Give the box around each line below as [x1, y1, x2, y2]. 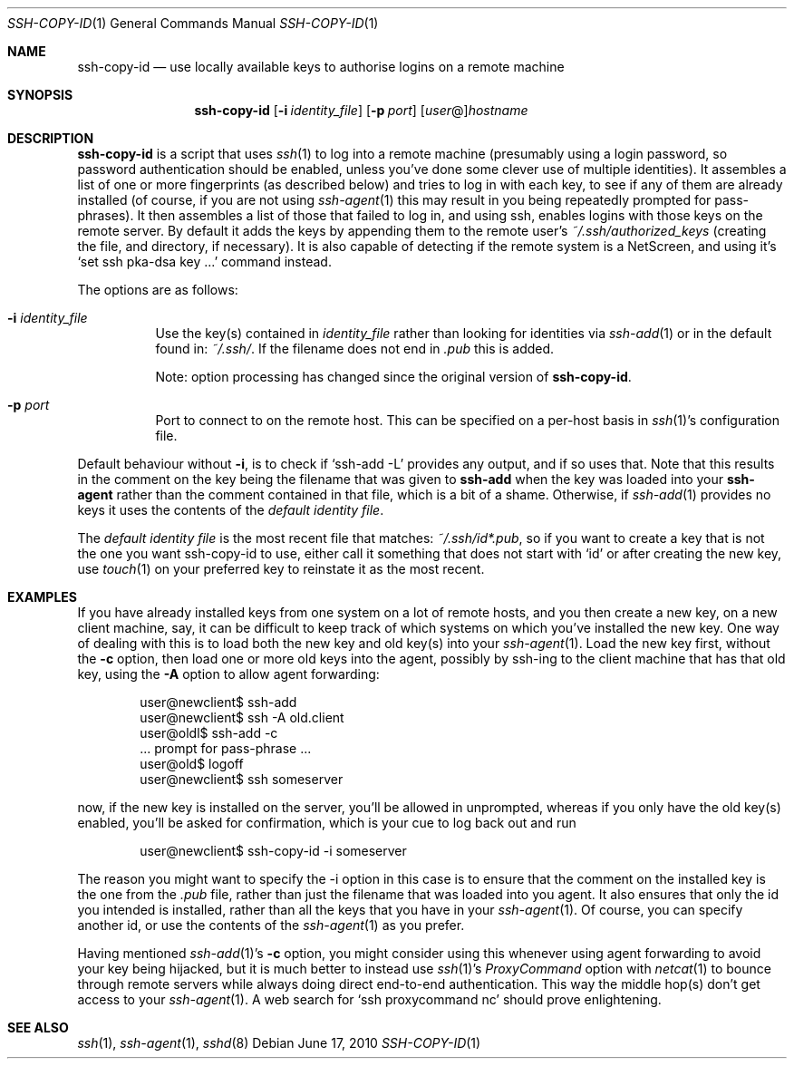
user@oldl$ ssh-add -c [140, 725, 278, 741]
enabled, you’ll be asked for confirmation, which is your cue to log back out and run [77, 815, 576, 830]
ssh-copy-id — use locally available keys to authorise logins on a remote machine [77, 59, 565, 74]
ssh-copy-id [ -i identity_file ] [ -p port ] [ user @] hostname [194, 102, 528, 118]
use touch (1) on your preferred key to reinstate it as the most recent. [77, 561, 485, 577]
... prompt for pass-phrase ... [140, 741, 312, 756]
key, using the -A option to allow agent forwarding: [77, 666, 380, 682]
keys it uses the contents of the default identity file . [77, 502, 384, 518]
